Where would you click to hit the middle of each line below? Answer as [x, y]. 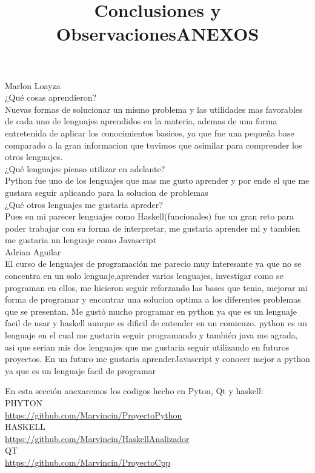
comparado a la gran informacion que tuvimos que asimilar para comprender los [154, 145]
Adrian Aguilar [33, 251]
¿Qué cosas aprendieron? [51, 97]
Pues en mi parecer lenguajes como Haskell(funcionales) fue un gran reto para [150, 216]
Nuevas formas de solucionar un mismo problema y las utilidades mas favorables [154, 109]
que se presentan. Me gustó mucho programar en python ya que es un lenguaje [151, 311]
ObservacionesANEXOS [157, 34]
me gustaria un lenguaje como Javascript [81, 240]
